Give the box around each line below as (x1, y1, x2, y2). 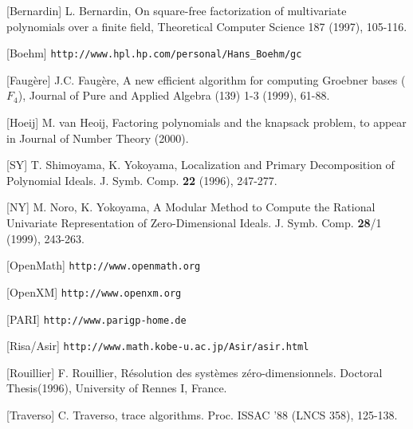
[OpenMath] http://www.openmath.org (6, 257, 201, 274)
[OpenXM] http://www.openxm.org (6, 283, 182, 300)
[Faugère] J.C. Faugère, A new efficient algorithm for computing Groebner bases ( (6, 71, 406, 88)
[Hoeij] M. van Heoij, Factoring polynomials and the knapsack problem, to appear (6, 114, 407, 131)
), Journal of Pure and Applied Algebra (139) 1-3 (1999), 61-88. (18, 87, 330, 104)
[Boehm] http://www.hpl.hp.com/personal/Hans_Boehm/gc (6, 45, 302, 61)
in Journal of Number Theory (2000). (6, 129, 189, 146)
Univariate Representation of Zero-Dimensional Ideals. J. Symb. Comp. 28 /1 (6, 214, 382, 230)
